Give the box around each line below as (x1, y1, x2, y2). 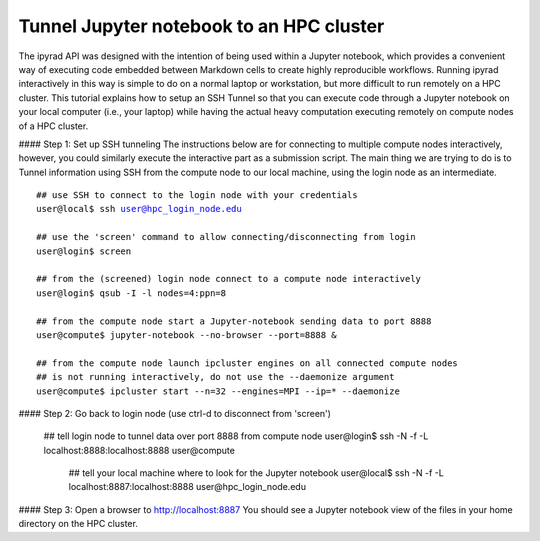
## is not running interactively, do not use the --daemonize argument (36, 371, 395, 383)
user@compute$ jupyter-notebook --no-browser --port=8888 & (36, 329, 337, 340)
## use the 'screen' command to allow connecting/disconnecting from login (36, 231, 416, 243)
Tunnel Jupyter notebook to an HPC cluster (18, 15, 385, 37)
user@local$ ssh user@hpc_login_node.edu (36, 203, 242, 215)
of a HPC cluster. (18, 120, 89, 132)
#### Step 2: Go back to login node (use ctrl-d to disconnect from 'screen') (18, 407, 332, 419)
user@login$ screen (36, 245, 132, 257)
